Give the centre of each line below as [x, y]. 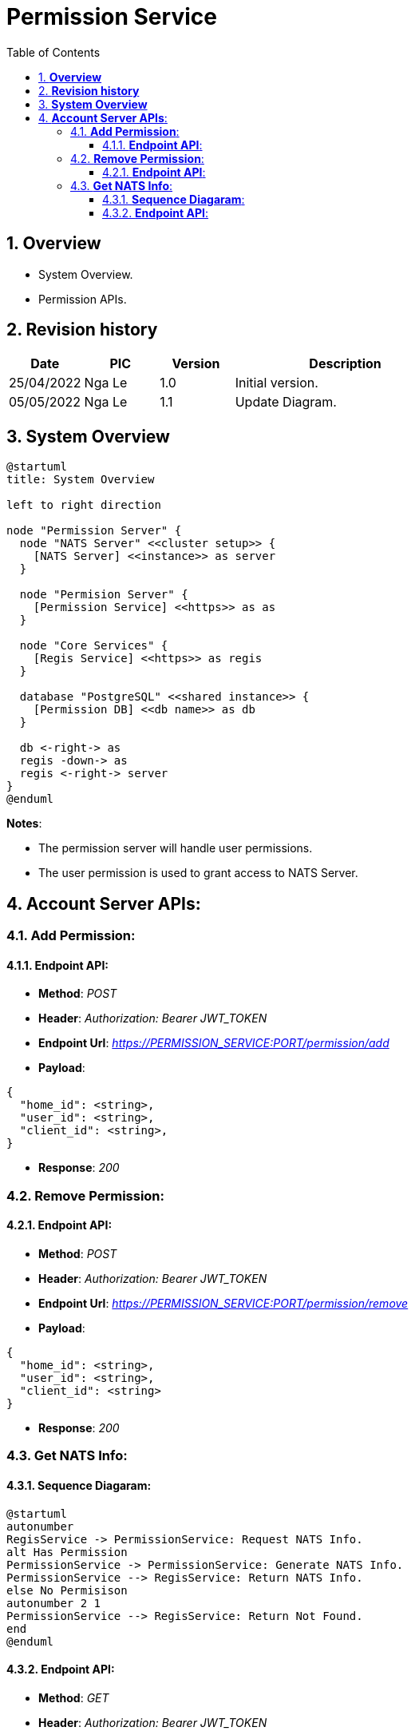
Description [345, 364]
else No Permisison [67, 1590]
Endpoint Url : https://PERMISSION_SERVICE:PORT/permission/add [214, 1043]
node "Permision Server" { [104, 595]
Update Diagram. [286, 402]
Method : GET [74, 1697]
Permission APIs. [83, 299]
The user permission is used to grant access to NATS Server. [198, 873]
